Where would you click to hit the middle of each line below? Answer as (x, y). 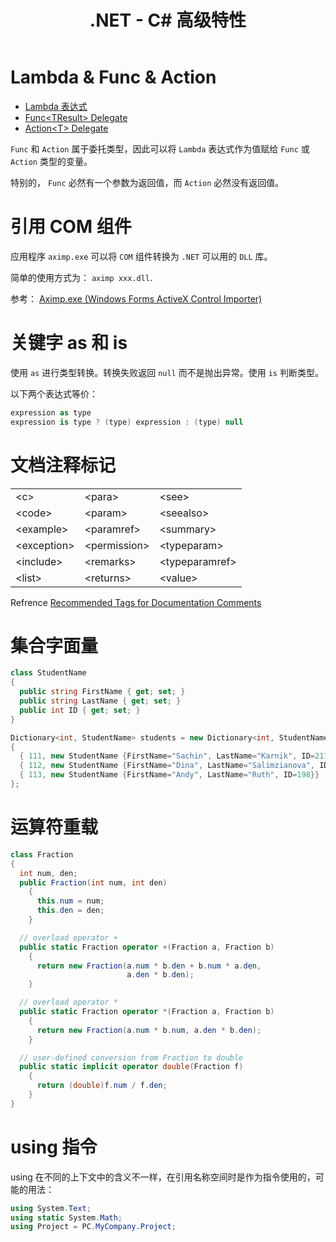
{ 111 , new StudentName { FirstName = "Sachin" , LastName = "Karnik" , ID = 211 (174, 756)
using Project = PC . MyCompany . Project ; (93, 1227)
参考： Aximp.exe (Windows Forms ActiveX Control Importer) (136, 298)
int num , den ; (48, 873)
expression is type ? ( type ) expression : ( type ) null (127, 422)
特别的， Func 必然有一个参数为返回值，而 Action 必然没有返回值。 (147, 182)
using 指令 (54, 1147)
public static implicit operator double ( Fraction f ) (131, 1067)
